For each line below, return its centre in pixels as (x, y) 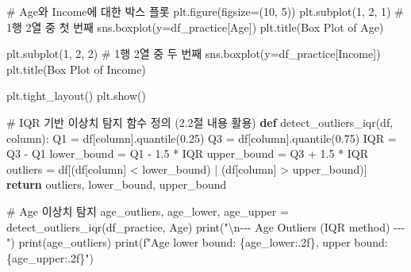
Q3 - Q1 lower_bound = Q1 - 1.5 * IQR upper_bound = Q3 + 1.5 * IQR (188, 153)
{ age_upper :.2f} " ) (50, 257)
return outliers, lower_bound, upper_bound (117, 184)
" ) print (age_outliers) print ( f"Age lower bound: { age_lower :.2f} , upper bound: (197, 242)
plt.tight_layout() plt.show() (76, 96)
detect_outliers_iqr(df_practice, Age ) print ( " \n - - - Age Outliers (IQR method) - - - (206, 226)
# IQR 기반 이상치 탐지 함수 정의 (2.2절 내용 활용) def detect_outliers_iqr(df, (200, 122)
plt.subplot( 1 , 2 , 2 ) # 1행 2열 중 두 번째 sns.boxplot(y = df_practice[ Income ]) (194, 54)
